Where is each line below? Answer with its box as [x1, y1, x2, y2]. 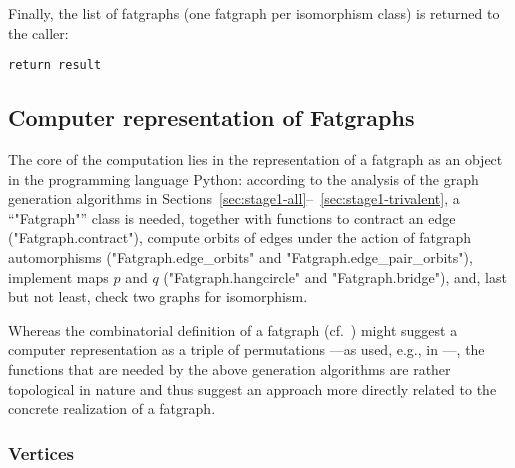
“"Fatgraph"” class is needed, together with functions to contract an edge [8, 207, 456, 228]
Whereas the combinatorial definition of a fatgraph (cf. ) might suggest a [8, 319, 458, 340]
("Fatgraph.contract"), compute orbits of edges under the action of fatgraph [8, 227, 471, 248]
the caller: [8, 22, 69, 43]
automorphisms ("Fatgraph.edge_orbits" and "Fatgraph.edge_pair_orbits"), [8, 247, 473, 268]
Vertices [8, 440, 74, 465]
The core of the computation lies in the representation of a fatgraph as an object [8, 149, 503, 170]
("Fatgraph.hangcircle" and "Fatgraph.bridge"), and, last [163, 266, 507, 287]
